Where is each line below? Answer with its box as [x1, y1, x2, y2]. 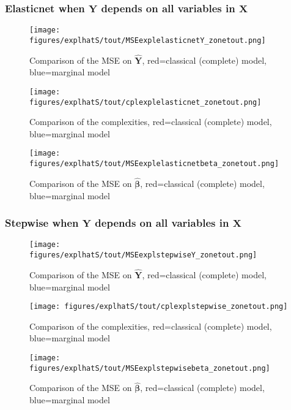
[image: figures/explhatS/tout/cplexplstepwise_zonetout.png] [29, 302, 288, 311]
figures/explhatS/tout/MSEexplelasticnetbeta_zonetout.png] [29, 159, 279, 169]
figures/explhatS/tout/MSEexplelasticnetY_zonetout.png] [29, 36, 266, 45]
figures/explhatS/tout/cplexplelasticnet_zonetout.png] [29, 97, 262, 107]
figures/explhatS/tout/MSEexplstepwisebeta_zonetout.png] [29, 363, 270, 373]
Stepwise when [5, 215, 79, 230]
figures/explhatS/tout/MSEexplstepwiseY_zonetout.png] [29, 251, 257, 260]
